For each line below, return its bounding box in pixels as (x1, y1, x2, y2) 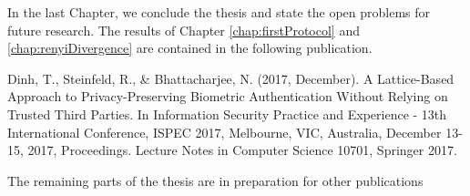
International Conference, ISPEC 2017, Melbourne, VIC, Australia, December (7, 122, 442, 141)
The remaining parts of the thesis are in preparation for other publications (7, 170, 424, 190)
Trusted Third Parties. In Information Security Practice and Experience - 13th (7, 104, 447, 123)
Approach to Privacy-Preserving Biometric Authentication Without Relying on (7, 87, 448, 106)
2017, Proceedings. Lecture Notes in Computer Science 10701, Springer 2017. (27, 140, 457, 160)
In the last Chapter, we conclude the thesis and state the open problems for (7, 3, 431, 21)
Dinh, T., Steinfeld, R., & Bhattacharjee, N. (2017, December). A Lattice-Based (7, 68, 455, 88)
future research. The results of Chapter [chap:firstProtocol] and (7, 20, 360, 39)
